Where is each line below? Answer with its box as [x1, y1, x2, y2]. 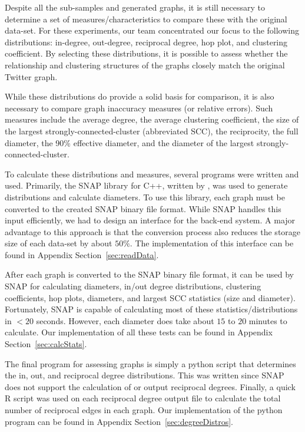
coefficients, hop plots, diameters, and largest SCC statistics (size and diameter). [5, 291, 296, 304]
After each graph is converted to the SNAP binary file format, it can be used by [5, 268, 294, 281]
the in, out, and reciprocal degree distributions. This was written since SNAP [5, 369, 284, 381]
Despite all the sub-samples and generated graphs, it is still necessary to [5, 1, 265, 13]
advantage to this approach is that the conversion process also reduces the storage [5, 225, 301, 238]
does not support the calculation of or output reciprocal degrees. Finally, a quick [5, 380, 296, 393]
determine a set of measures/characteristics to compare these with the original [5, 12, 287, 25]
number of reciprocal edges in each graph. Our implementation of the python [5, 404, 283, 415]
